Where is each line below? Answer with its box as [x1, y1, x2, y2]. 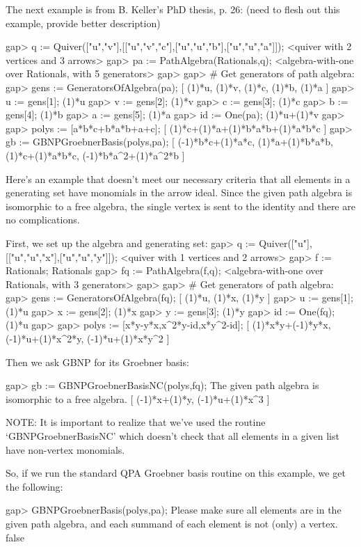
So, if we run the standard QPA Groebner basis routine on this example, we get [6, 466, 346, 480]
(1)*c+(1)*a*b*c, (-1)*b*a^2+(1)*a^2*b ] [6, 148, 185, 162]
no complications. [6, 212, 80, 227]
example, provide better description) [6, 15, 161, 30]
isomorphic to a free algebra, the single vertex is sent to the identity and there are [6, 198, 355, 213]
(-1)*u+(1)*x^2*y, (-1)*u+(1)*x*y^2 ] [6, 331, 170, 346]
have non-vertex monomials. [6, 442, 125, 457]
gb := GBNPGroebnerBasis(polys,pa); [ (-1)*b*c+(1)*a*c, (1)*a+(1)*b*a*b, [6, 134, 333, 149]
